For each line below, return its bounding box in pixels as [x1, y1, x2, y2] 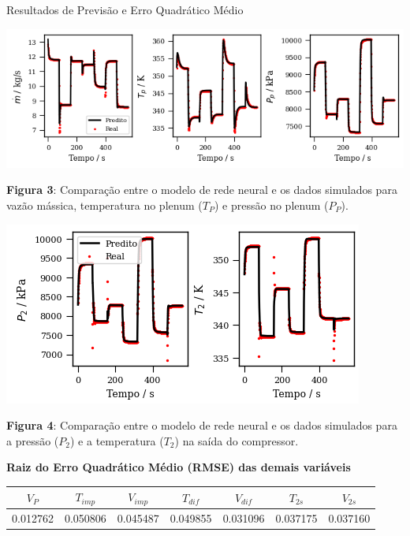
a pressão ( [6, 432, 59, 449]
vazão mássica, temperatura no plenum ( [6, 196, 203, 213]
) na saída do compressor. [174, 432, 299, 449]
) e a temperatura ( [69, 432, 164, 449]
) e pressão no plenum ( [214, 196, 329, 213]
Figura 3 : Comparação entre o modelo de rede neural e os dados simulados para [6, 181, 397, 198]
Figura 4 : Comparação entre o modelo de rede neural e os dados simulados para [6, 417, 397, 434]
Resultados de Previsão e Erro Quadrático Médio [6, 2, 244, 17]
